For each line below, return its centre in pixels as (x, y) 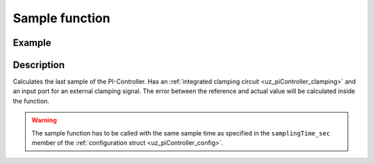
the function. (31, 101)
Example (32, 43)
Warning (44, 120)
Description (39, 65)
